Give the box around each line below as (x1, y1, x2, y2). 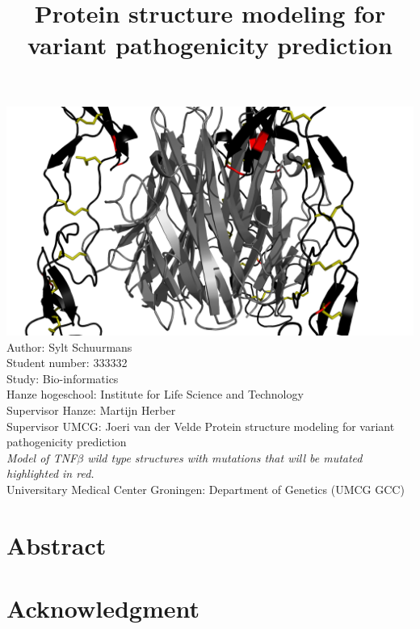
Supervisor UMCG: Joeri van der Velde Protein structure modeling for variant (6, 417, 395, 434)
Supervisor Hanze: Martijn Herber (6, 402, 176, 419)
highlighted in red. (6, 465, 94, 482)
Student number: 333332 (6, 354, 128, 371)
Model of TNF (6, 449, 78, 466)
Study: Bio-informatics (6, 369, 119, 386)
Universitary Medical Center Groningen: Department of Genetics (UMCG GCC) (6, 481, 405, 497)
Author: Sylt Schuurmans (6, 338, 132, 355)
